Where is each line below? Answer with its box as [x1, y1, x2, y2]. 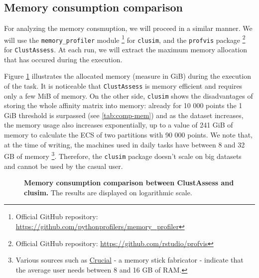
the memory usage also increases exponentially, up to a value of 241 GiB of [4, 120, 233, 130]
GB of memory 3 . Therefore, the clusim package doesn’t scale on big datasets [4, 149, 242, 161]
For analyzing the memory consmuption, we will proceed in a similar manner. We [4, 23, 253, 33]
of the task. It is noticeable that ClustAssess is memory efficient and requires [4, 80, 243, 91]
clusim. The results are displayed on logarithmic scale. [24, 187, 192, 197]
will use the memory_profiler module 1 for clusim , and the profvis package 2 [4, 33, 246, 45]
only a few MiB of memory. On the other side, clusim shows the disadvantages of [4, 90, 253, 101]
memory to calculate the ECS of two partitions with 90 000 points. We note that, [4, 130, 253, 140]
